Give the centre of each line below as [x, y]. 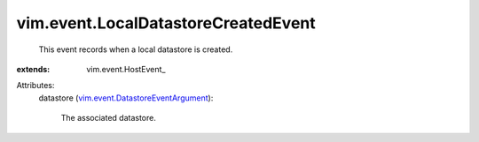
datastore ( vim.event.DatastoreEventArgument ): [126, 98]
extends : [33, 69]
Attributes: [35, 86]
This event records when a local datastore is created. [136, 49]
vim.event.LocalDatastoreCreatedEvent [166, 23]
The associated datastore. [109, 118]
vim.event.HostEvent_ [126, 69]
